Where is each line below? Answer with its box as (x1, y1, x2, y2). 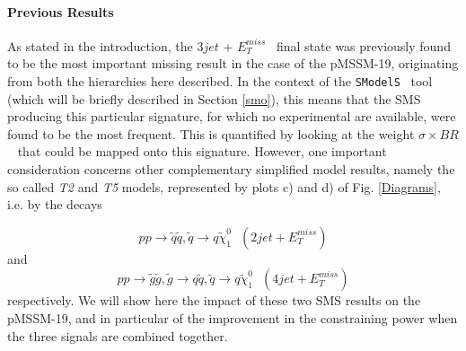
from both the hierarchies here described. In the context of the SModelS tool (7, 71, 433, 90)
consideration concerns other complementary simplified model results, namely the (7, 160, 455, 179)
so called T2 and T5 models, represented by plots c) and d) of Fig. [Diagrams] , (7, 177, 441, 196)
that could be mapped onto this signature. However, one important (17, 142, 387, 161)
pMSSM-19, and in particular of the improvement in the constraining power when (7, 308, 458, 327)
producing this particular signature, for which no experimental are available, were (7, 107, 456, 126)
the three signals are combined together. (7, 326, 228, 345)
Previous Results (7, 2, 114, 21)
